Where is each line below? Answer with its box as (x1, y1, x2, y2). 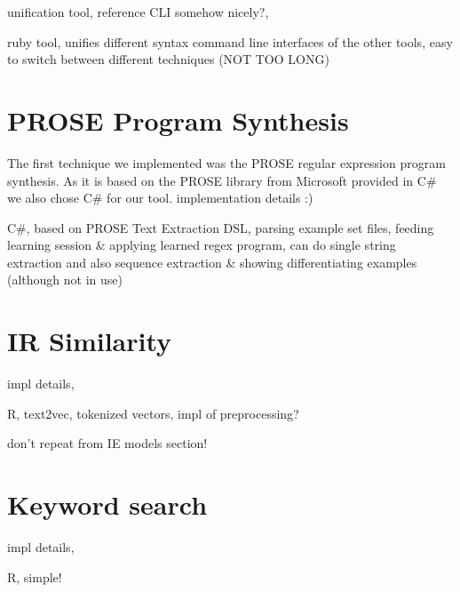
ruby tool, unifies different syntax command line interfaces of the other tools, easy (7, 32, 453, 51)
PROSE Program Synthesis (7, 101, 349, 138)
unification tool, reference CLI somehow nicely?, (7, 3, 269, 20)
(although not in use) (7, 270, 123, 289)
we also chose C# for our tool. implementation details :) (7, 188, 313, 207)
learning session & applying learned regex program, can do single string (7, 236, 396, 254)
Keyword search (7, 486, 208, 523)
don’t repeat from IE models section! (7, 434, 208, 452)
